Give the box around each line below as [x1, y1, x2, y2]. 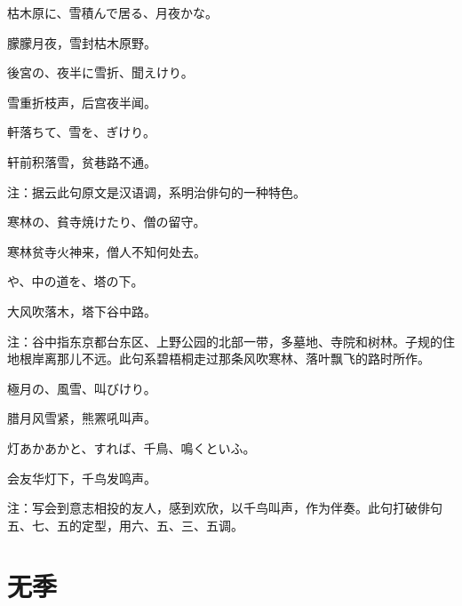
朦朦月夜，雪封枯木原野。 [7, 33, 156, 52]
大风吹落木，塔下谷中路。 [7, 301, 156, 320]
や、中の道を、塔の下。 [7, 272, 144, 291]
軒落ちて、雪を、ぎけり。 [7, 123, 156, 141]
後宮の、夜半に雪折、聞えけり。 [7, 63, 194, 82]
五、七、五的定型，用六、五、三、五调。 [7, 515, 243, 534]
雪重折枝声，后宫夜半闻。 [7, 92, 156, 111]
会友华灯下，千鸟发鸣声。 [7, 468, 156, 487]
